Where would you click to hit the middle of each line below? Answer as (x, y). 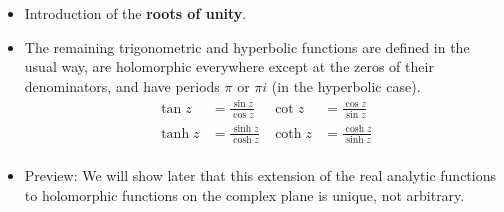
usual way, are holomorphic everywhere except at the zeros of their (229, 66)
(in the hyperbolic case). (346, 85)
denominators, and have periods (122, 85)
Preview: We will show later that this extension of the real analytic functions (260, 175)
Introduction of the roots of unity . (135, 13)
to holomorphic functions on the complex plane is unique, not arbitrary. (244, 194)
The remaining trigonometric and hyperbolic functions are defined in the (247, 46)
